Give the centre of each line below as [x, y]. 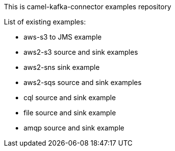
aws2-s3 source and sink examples [81, 52]
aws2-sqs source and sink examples [83, 82]
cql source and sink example [70, 97]
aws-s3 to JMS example [63, 37]
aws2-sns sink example [62, 67]
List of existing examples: [45, 22]
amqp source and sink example [74, 128]
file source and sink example [70, 113]
